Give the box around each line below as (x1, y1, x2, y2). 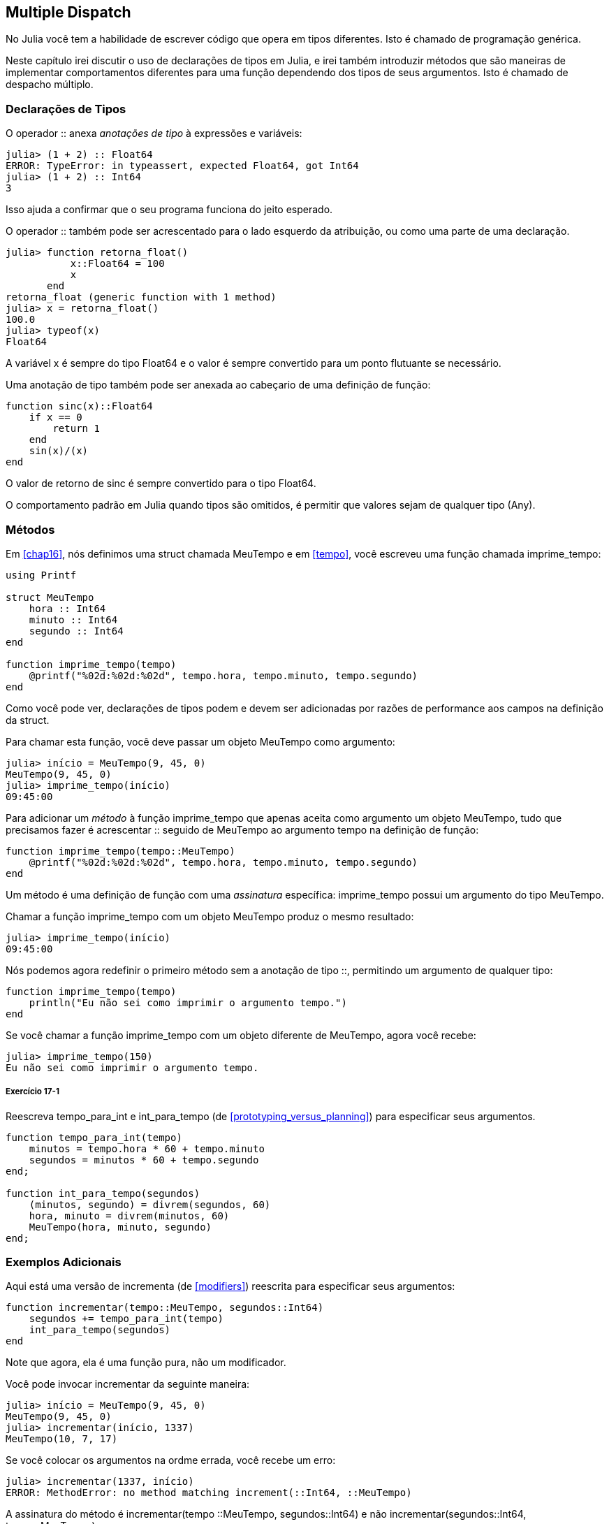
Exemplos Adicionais (6, 1255, 122, 1270)
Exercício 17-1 (6, 1087, 59, 1097)
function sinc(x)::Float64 (6, 400, 153, 412)
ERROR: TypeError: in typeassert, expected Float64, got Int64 (6, 160, 359, 172)
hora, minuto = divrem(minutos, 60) (29, 1210, 230, 1221)
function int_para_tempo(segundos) (6, 1187, 200, 1199)
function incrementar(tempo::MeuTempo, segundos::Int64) (6, 1302, 324, 1314)
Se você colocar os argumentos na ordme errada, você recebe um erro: (6, 1454, 336, 1467)
